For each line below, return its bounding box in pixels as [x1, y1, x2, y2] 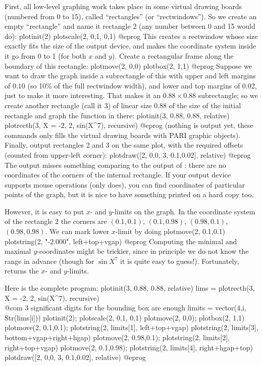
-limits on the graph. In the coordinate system [112, 206, 255, 216]
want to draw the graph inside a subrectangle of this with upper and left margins [5, 70, 256, 81]
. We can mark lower [45, 226, 109, 237]
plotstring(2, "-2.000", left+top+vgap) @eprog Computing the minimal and [5, 236, 237, 246]
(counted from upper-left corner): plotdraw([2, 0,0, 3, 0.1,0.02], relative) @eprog [5, 149, 251, 160]
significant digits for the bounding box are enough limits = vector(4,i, [31, 302, 246, 313]
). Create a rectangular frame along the [112, 50, 234, 61]
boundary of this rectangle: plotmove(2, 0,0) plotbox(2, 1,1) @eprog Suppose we [5, 60, 252, 71]
